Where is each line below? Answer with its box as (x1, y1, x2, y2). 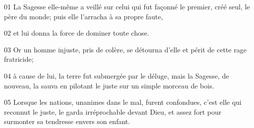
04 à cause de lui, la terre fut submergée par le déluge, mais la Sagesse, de (4, 70, 229, 81)
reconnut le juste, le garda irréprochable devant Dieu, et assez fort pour (4, 106, 222, 117)
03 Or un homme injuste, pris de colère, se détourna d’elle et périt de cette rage (4, 44, 247, 54)
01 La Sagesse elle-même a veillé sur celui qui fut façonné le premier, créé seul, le (4, 1, 250, 11)
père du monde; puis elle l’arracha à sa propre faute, (4, 11, 163, 21)
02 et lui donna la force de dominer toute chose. (4, 28, 149, 38)
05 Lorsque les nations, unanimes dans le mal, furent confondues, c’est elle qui (4, 97, 242, 107)
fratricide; (4, 54, 34, 64)
